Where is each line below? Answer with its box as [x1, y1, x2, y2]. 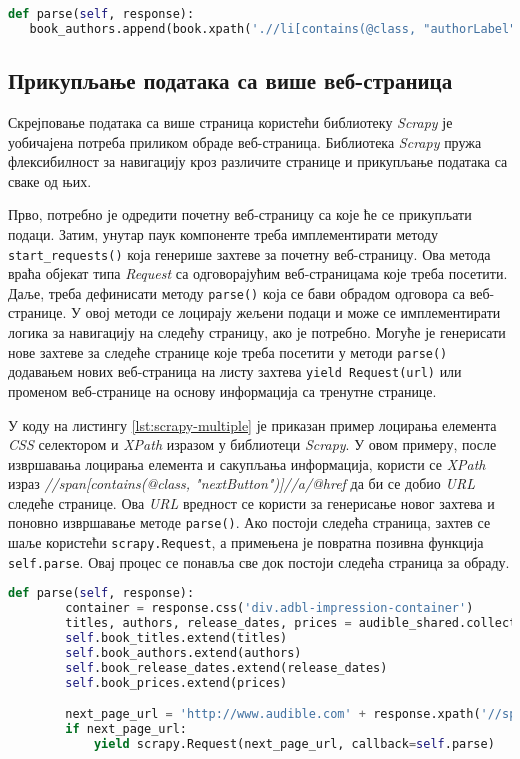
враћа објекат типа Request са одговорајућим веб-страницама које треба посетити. [8, 263, 508, 284]
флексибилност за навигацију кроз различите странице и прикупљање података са [8, 151, 508, 172]
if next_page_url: [65, 722, 187, 737]
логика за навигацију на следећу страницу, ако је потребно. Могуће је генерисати [8, 322, 506, 343]
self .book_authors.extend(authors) [65, 645, 302, 660]
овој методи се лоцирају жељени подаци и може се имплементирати [85, 302, 501, 323]
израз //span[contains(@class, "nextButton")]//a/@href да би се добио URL [8, 473, 475, 494]
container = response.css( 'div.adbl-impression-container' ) [65, 601, 474, 616]
